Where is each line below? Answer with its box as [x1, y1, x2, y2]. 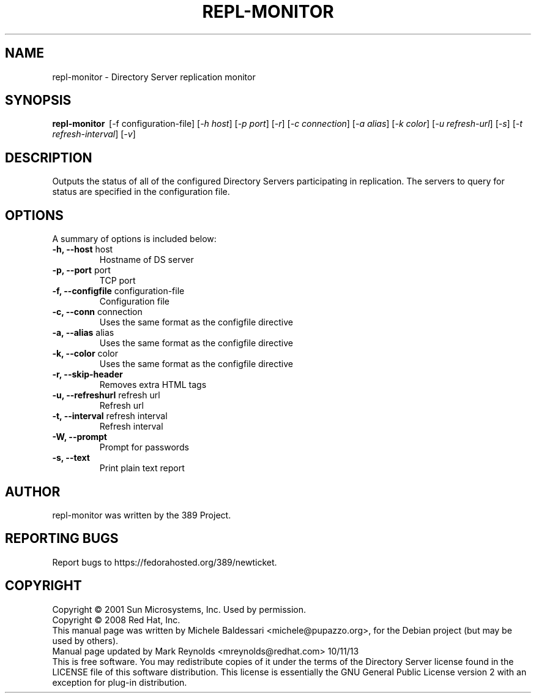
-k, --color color [52, 348, 119, 359]
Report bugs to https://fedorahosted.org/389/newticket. [52, 556, 277, 567]
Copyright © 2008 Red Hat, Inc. [52, 614, 181, 625]
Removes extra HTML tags [99, 379, 207, 390]
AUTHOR [5, 484, 61, 499]
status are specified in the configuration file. [52, 186, 230, 197]
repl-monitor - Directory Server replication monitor [52, 71, 256, 82]
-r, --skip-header [52, 369, 123, 380]
